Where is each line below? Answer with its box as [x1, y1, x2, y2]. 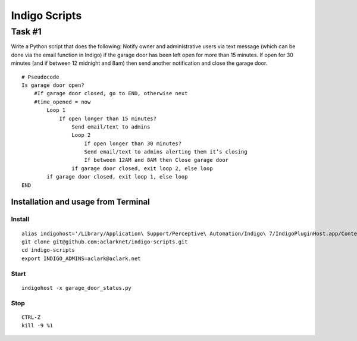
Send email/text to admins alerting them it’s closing [84, 149, 248, 155]
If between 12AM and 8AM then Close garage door [84, 157, 229, 164]
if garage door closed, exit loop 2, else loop [71, 165, 214, 172]
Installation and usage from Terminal [11, 197, 150, 207]
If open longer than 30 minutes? [84, 140, 181, 147]
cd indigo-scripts [21, 247, 76, 254]
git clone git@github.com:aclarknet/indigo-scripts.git [21, 239, 188, 245]
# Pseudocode [21, 73, 59, 80]
